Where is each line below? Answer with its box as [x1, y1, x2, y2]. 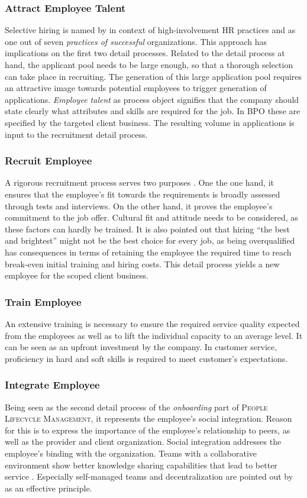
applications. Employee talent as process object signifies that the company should [5, 93, 299, 105]
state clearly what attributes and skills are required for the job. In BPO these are [5, 105, 300, 117]
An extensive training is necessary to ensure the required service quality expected [5, 317, 300, 329]
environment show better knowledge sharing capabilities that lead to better [5, 458, 277, 471]
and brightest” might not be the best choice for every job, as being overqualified [5, 234, 295, 247]
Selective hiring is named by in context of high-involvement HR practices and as [5, 24, 296, 36]
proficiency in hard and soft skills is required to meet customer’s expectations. [5, 352, 288, 364]
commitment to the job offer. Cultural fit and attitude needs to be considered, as [5, 211, 298, 224]
